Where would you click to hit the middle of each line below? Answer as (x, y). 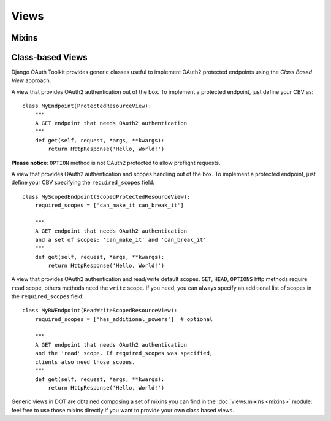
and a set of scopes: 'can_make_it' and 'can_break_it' (120, 240)
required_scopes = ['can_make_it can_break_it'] (109, 205)
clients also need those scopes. (85, 362)
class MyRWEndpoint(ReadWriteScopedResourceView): (100, 311)
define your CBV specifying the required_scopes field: (83, 183)
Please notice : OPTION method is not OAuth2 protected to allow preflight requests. (116, 163)
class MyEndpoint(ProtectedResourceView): (87, 106)
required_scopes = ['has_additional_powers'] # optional (124, 319)
